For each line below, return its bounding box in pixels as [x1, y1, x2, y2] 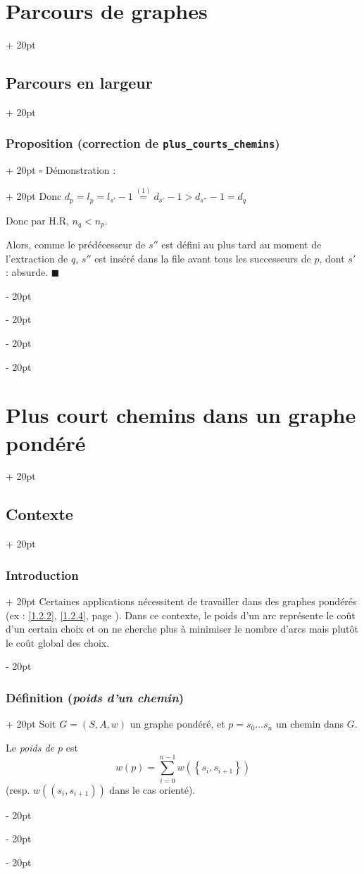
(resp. [6, 782, 30, 797]
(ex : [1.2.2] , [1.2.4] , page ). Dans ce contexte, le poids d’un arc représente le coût [6, 607, 356, 622]
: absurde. [6, 265, 49, 279]
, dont [319, 251, 345, 265]
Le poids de [6, 740, 55, 754]
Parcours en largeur [6, 72, 153, 94]
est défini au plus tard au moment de [161, 237, 322, 252]
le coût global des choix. [6, 635, 110, 650]
